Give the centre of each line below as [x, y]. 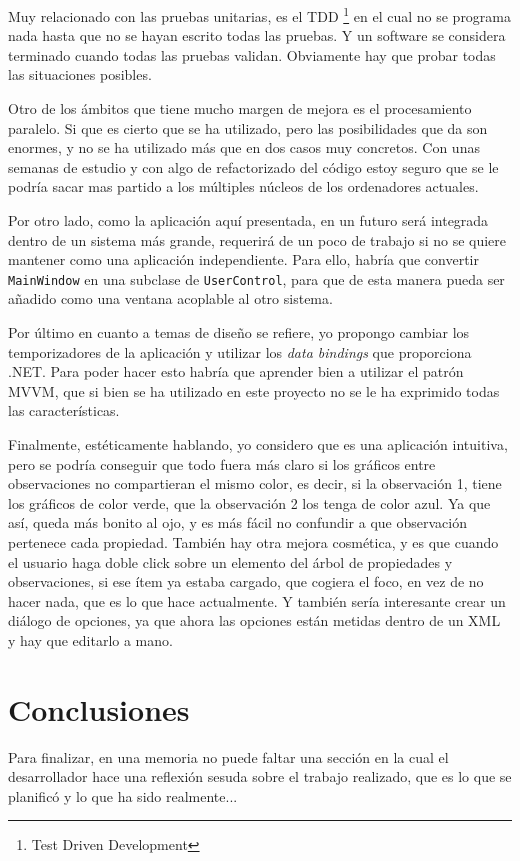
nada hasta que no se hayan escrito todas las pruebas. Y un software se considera [257, 35]
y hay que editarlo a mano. [90, 639]
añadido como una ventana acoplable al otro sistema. [170, 298]
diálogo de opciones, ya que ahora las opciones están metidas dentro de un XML [254, 620]
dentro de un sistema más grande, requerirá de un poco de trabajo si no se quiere [257, 239]
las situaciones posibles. [80, 74]
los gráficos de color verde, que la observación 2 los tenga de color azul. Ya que [249, 502]
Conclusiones [99, 708]
